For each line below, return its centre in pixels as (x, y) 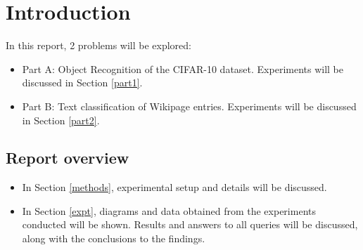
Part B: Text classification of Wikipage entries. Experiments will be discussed (189, 106)
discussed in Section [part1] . (82, 83)
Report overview (68, 158)
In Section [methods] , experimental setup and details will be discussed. (174, 187)
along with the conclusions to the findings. (114, 238)
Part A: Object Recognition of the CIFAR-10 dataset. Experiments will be (183, 68)
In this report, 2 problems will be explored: (98, 45)
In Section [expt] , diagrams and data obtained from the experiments (169, 210)
